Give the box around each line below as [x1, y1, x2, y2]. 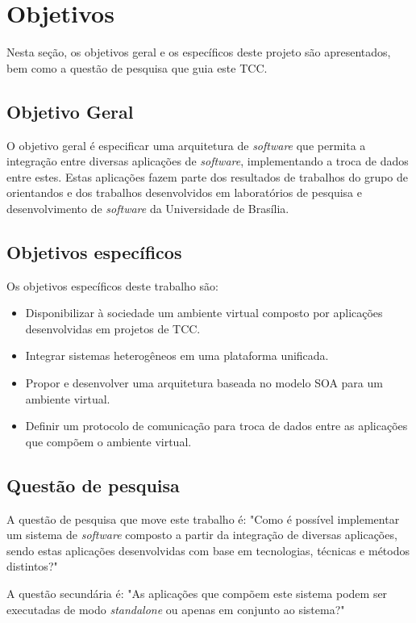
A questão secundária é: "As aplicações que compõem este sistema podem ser [6, 585, 388, 602]
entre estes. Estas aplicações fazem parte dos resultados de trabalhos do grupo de [6, 168, 409, 185]
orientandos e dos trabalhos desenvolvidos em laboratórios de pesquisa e [6, 184, 362, 201]
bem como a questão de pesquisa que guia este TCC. [6, 59, 268, 76]
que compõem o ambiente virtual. [25, 433, 192, 449]
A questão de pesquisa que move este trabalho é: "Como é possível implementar [6, 510, 400, 527]
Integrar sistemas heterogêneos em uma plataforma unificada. [25, 347, 329, 364]
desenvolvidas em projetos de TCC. [25, 320, 201, 337]
